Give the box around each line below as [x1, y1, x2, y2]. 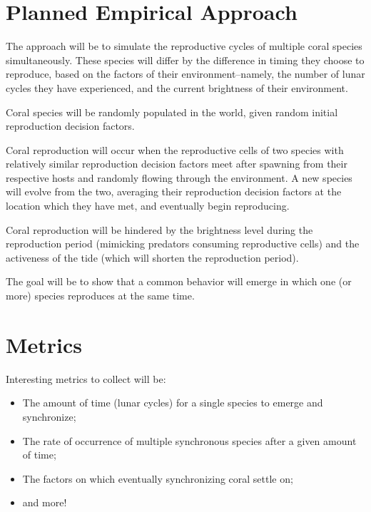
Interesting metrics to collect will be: [6, 371, 166, 386]
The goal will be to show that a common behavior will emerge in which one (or [6, 274, 352, 289]
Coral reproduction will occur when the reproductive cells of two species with [6, 142, 344, 157]
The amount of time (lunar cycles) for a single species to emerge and [22, 395, 323, 410]
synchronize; [22, 409, 76, 424]
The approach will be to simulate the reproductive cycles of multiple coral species [6, 39, 362, 53]
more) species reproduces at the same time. [6, 288, 195, 303]
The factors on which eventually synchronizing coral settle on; [22, 471, 293, 486]
